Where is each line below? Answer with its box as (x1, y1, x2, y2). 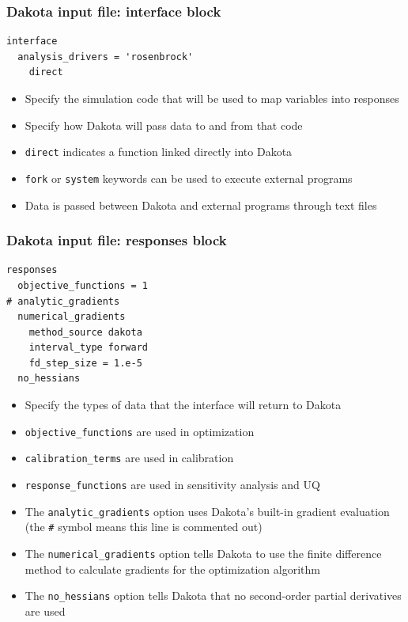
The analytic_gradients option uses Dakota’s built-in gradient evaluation (25, 503, 390, 519)
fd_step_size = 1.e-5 (28, 357, 142, 369)
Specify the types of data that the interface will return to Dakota (25, 396, 342, 413)
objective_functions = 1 (17, 279, 148, 291)
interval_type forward (28, 342, 148, 354)
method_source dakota (28, 326, 142, 338)
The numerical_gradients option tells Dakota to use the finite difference (25, 544, 382, 561)
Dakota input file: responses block (6, 230, 227, 250)
